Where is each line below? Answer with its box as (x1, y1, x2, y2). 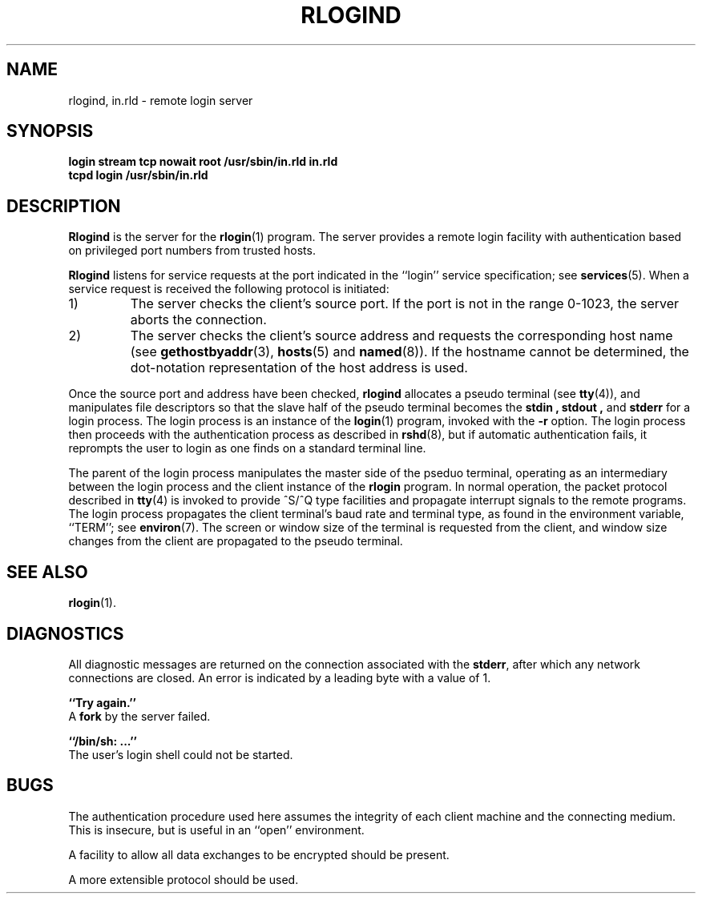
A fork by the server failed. (68, 709, 211, 723)
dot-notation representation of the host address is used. (130, 360, 468, 376)
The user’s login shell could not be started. (68, 747, 293, 761)
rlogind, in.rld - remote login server (68, 93, 253, 107)
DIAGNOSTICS (6, 623, 124, 644)
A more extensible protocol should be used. (68, 872, 299, 886)
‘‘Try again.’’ (68, 695, 136, 709)
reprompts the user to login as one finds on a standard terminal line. (68, 441, 426, 456)
